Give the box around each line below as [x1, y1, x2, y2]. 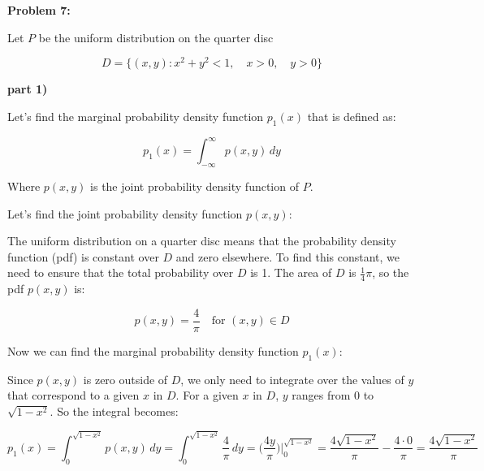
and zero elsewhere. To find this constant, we [175, 248, 400, 265]
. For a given [175, 387, 239, 404]
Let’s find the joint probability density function [7, 205, 243, 222]
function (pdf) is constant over [7, 248, 159, 265]
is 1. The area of [250, 264, 332, 281]
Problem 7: [7, 2, 71, 18]
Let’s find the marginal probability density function [7, 107, 264, 124]
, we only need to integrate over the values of [180, 370, 404, 387]
